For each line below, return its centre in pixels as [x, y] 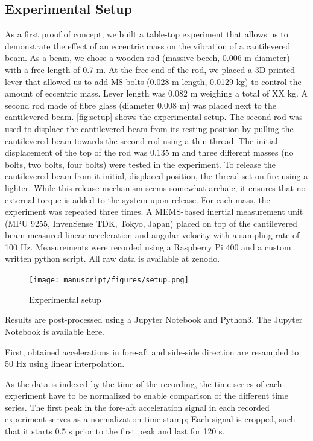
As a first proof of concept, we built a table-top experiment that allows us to [147, 34]
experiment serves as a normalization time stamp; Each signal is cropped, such [150, 419]
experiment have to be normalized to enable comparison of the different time [147, 395]
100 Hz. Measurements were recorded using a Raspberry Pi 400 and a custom [148, 246]
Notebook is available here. [55, 331]
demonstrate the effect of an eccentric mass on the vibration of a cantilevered [148, 46]
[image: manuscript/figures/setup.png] [109, 280]
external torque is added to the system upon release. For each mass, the [138, 199]
